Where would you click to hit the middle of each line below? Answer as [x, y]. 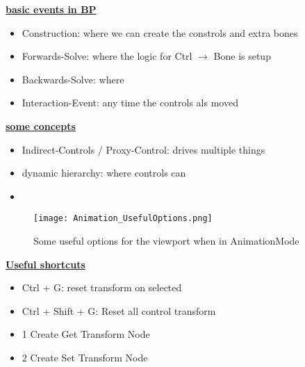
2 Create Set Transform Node [85, 357]
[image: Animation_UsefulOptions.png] [123, 219]
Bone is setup [242, 56]
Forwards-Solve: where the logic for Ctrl [107, 56]
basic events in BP [51, 9]
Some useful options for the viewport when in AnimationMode [166, 240]
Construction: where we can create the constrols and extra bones [160, 32]
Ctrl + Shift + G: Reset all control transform [119, 310]
